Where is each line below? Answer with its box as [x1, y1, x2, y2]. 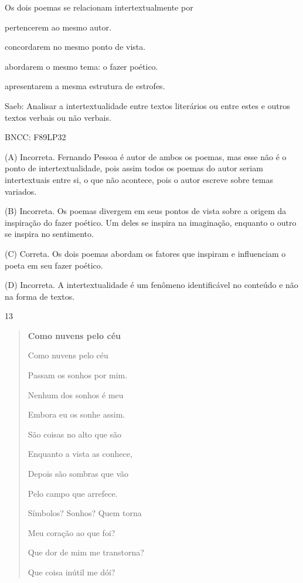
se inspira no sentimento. [5, 228, 94, 240]
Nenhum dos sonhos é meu [28, 388, 124, 401]
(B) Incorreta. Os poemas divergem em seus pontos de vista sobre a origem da [5, 205, 287, 217]
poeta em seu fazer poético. [5, 259, 103, 271]
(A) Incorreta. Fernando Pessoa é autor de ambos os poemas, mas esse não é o [5, 150, 287, 162]
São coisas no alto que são [28, 428, 122, 440]
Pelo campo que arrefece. [28, 487, 118, 499]
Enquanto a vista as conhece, [28, 448, 132, 460]
